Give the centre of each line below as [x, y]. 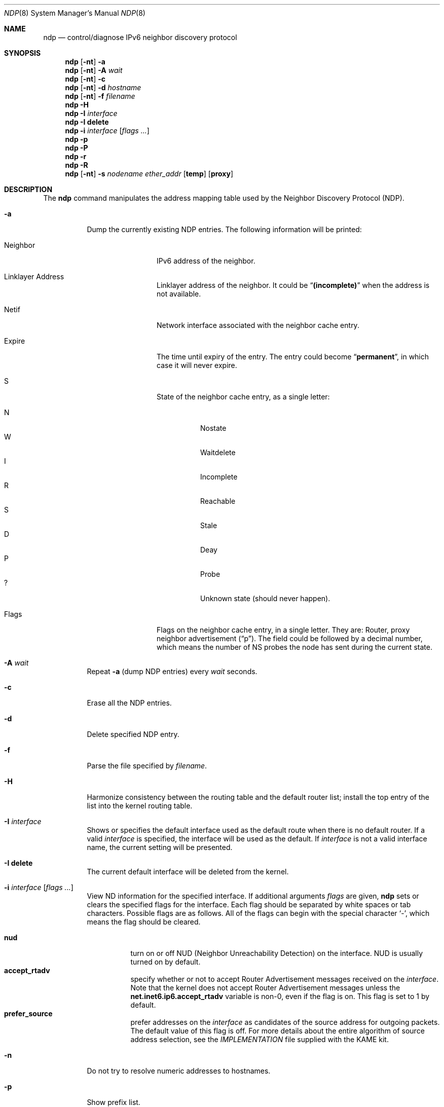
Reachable [218, 501]
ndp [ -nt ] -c [85, 79]
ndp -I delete [87, 122]
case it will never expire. [197, 365]
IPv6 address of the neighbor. [206, 261]
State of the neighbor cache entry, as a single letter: [243, 397]
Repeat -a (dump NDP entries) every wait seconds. [172, 671]
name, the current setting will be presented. [160, 847]
